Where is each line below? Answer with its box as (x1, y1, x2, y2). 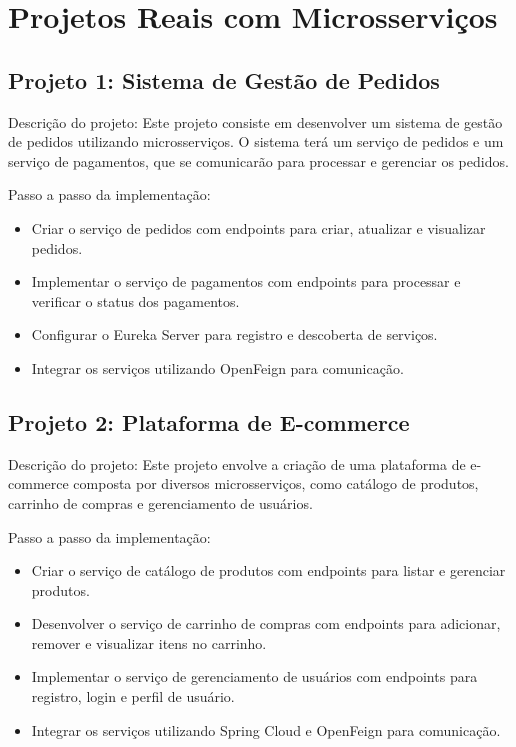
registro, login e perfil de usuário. (31, 686, 235, 707)
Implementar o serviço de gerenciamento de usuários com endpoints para (31, 666, 478, 687)
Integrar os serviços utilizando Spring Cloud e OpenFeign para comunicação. (31, 719, 501, 740)
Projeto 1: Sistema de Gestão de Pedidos (8, 64, 440, 95)
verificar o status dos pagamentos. (31, 290, 240, 311)
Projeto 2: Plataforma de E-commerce (8, 406, 410, 437)
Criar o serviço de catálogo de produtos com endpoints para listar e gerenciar (31, 560, 506, 581)
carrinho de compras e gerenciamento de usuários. (8, 492, 313, 513)
